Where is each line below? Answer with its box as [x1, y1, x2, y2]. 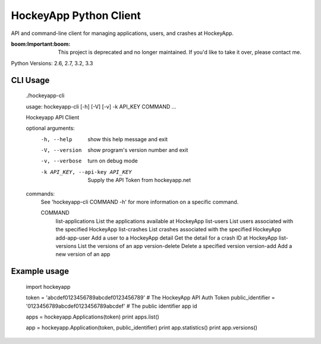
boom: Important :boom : [11, 40, 71, 47]
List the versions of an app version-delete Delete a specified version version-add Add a [77, 242, 292, 249]
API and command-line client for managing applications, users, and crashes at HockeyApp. [11, 30, 234, 37]
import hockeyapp [26, 283, 71, 290]
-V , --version [40, 147, 82, 154]
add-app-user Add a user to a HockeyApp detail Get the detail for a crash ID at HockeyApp [55, 234, 278, 241]
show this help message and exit [87, 135, 168, 142]
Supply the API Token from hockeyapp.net [87, 177, 191, 184]
